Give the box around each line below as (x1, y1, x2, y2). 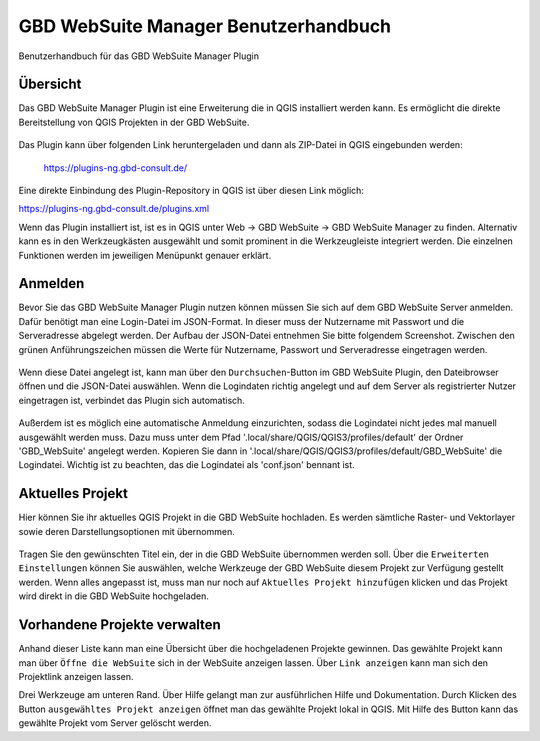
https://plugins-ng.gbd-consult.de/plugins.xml (18, 203, 210, 215)
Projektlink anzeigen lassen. (18, 670, 134, 682)
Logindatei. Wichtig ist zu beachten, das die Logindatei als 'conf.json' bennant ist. (18, 459, 355, 471)
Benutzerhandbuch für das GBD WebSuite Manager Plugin (18, 50, 260, 62)
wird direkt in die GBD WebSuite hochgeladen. (18, 590, 210, 602)
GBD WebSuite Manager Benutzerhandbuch (18, 15, 392, 37)
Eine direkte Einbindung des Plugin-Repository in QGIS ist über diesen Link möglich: (18, 185, 365, 197)
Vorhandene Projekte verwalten (18, 616, 222, 634)
